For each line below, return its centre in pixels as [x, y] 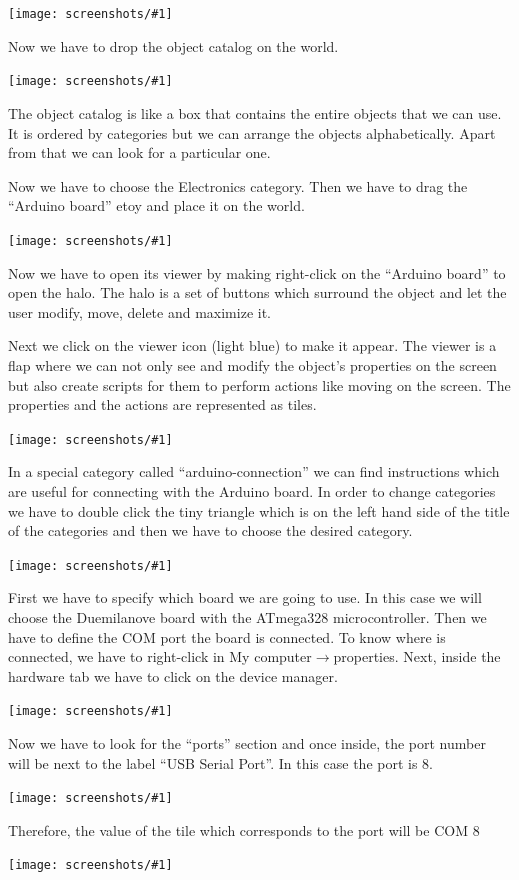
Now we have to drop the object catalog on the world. [173, 45]
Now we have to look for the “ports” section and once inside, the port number [247, 743]
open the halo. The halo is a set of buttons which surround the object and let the [257, 292]
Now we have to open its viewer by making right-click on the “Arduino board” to [257, 272]
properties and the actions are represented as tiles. [162, 404]
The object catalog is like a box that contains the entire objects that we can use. [255, 112]
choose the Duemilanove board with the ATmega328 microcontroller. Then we [247, 616]
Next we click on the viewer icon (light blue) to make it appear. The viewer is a [252, 345]
